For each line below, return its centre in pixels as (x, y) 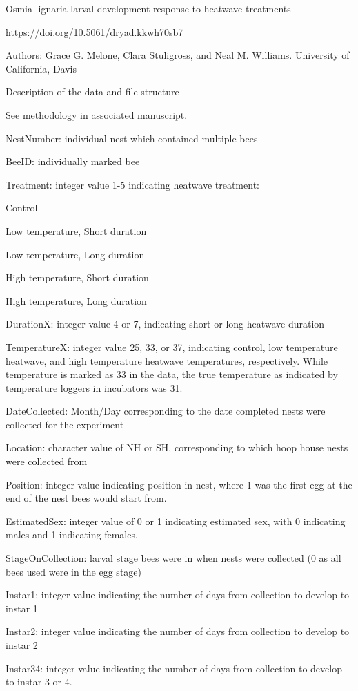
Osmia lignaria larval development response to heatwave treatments (148, 8)
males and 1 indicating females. (72, 534)
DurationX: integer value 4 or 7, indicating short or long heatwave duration (165, 324)
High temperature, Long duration (76, 300)
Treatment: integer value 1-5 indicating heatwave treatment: (132, 184)
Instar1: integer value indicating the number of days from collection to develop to (178, 595)
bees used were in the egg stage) (73, 571)
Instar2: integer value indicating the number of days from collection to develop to (178, 631)
